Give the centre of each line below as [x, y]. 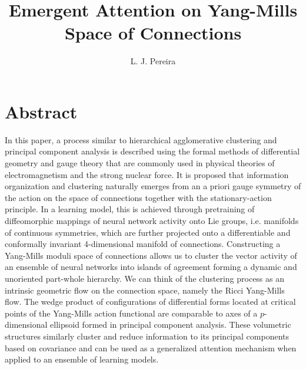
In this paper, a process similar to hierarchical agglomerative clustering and [141, 139]
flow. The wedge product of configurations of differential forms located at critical [150, 302]
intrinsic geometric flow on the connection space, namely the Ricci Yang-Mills [145, 290]
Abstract [41, 111]
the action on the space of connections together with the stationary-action [138, 197]
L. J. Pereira [153, 61]
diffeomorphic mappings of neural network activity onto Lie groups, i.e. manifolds [152, 220]
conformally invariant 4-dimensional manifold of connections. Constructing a [143, 244]
